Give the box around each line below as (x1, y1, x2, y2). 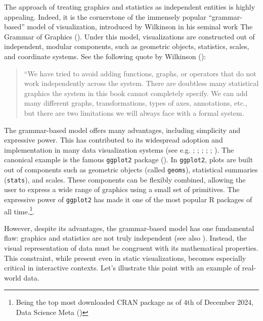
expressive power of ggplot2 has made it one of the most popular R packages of (4, 194, 252, 204)
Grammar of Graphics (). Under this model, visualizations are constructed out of (4, 31, 255, 41)
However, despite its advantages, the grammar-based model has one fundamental (4, 222, 254, 233)
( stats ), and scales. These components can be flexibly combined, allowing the (4, 174, 246, 185)
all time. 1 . (4, 204, 35, 216)
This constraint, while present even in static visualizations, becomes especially (4, 252, 246, 263)
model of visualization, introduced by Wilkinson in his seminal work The (27, 21, 253, 32)
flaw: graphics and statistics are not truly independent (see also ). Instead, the (4, 233, 247, 243)
